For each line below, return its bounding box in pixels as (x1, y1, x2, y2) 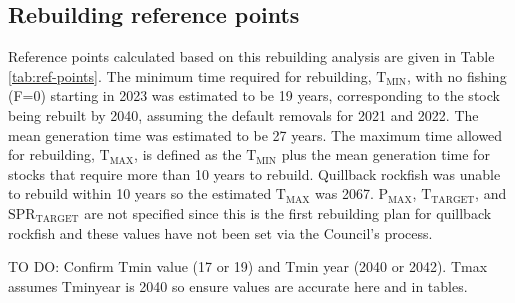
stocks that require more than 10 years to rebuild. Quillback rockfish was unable (8, 163, 501, 184)
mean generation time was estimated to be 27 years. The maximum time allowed (8, 124, 503, 145)
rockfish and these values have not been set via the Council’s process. (8, 222, 433, 243)
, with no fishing (407, 65, 507, 86)
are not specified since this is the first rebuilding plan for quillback (84, 202, 492, 223)
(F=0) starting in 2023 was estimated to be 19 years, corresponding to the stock (8, 85, 500, 106)
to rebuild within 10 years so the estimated (8, 183, 272, 204)
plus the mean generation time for (281, 144, 490, 165)
